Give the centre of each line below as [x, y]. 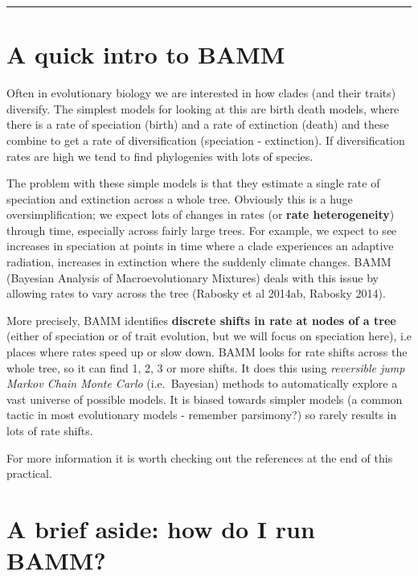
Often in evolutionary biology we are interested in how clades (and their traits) [201, 93]
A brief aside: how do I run [161, 528]
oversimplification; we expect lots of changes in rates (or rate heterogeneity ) [201, 214]
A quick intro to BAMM [146, 54]
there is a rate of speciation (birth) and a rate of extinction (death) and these [198, 124]
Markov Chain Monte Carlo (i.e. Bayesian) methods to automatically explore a [202, 383]
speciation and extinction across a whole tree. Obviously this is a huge [180, 198]
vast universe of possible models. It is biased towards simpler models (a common [205, 399]
